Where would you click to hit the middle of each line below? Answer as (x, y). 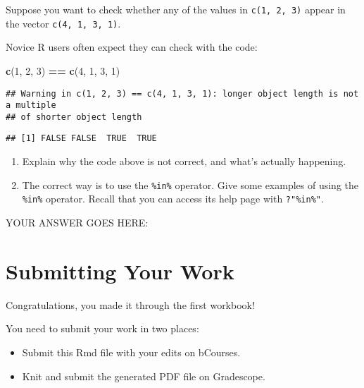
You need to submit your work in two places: (102, 328)
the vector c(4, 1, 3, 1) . (63, 23)
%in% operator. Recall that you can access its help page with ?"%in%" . (173, 199)
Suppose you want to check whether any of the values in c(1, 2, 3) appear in (176, 9)
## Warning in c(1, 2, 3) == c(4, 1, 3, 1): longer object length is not (182, 93)
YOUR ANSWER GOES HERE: (77, 223)
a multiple (31, 105)
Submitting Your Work (120, 271)
